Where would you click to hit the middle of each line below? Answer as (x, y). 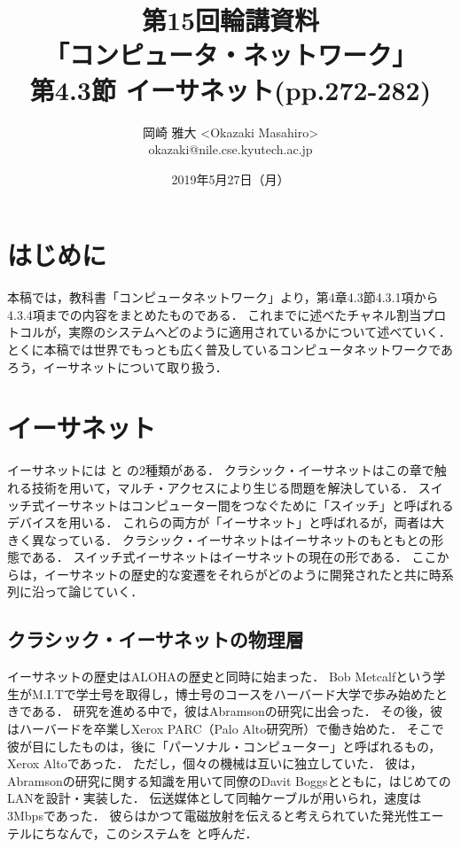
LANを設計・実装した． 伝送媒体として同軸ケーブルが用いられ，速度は (215, 798)
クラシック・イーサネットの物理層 (156, 639)
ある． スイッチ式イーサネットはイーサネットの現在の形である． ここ (234, 557)
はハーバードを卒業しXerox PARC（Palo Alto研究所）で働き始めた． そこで (226, 729)
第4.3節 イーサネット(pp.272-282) (230, 89)
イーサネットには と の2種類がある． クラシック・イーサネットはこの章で (221, 470)
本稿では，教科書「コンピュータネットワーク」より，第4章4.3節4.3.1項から (223, 297)
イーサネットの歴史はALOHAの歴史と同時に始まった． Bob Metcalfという (220, 677)
